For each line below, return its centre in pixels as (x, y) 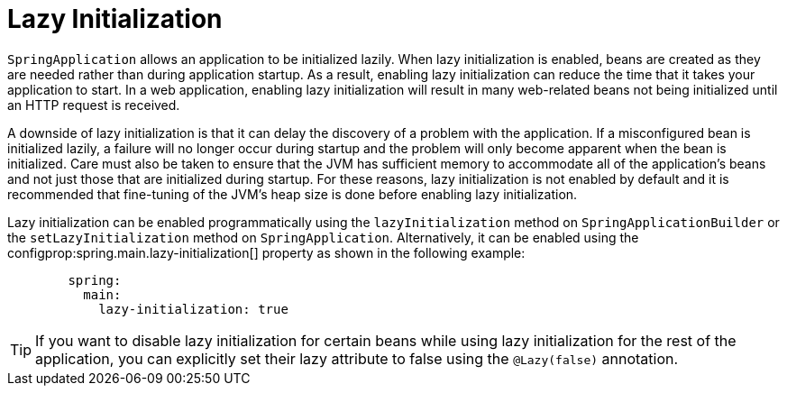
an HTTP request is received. (94, 105)
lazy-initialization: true (193, 309)
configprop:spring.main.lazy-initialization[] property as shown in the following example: (266, 252)
